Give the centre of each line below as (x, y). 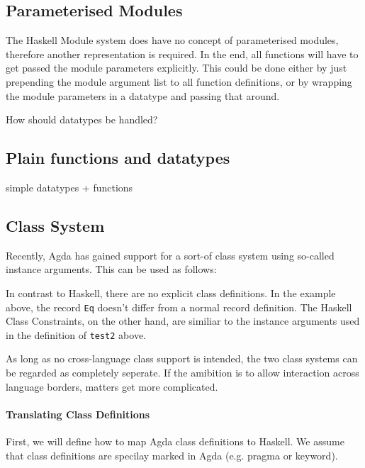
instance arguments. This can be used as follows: (111, 269)
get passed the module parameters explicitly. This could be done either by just (176, 68)
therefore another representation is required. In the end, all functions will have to (182, 54)
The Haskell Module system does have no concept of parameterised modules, (172, 40)
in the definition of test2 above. (76, 334)
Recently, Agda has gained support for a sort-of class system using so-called (170, 255)
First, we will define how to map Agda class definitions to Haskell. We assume (175, 441)
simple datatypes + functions (69, 187)
